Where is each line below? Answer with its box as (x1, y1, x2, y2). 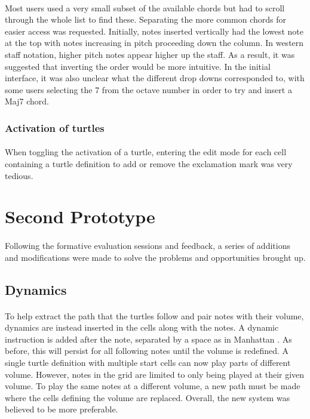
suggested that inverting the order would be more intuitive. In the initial (5, 60, 271, 72)
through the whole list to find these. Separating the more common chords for (5, 13, 286, 26)
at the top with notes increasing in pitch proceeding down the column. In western (5, 36, 304, 49)
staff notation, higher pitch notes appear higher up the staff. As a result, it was (5, 48, 295, 60)
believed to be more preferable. (5, 403, 118, 415)
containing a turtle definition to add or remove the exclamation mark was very (5, 157, 293, 170)
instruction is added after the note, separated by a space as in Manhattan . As (5, 332, 292, 345)
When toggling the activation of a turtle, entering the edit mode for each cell (5, 146, 287, 158)
